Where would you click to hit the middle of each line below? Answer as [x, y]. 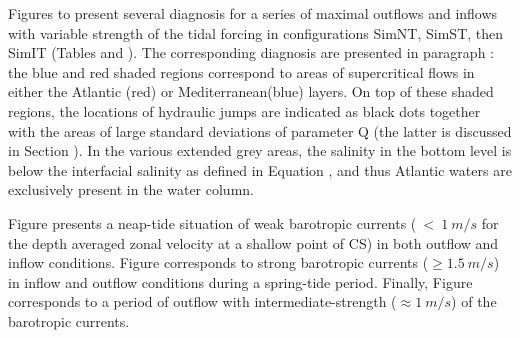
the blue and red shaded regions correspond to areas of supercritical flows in [241, 71]
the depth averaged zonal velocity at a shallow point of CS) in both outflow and [253, 242]
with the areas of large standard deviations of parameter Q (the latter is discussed [260, 130]
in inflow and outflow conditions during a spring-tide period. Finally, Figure [240, 281]
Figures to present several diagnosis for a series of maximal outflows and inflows [253, 13]
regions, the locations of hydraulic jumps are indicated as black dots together [244, 110]
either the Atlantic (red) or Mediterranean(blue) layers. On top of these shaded [251, 91]
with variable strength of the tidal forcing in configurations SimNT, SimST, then [256, 32]
